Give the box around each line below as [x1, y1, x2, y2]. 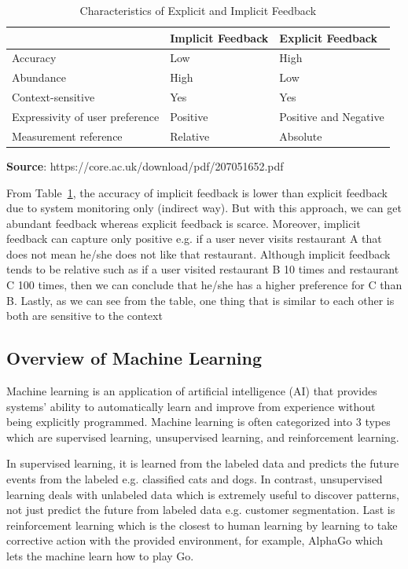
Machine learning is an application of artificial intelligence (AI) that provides [6, 383, 377, 399]
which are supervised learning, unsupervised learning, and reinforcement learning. [6, 428, 399, 445]
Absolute [279, 127, 322, 144]
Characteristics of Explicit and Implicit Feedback [79, 2, 317, 18]
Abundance [12, 69, 66, 86]
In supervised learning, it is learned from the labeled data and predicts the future [6, 455, 399, 472]
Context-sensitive [12, 89, 95, 105]
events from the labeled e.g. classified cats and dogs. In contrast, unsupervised [6, 471, 383, 487]
